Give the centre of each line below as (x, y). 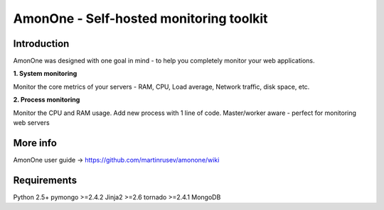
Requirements (45, 180)
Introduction (41, 44)
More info (35, 143)
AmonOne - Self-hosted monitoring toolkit (140, 18)
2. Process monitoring (47, 100)
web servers (31, 123)
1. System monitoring (45, 74)
